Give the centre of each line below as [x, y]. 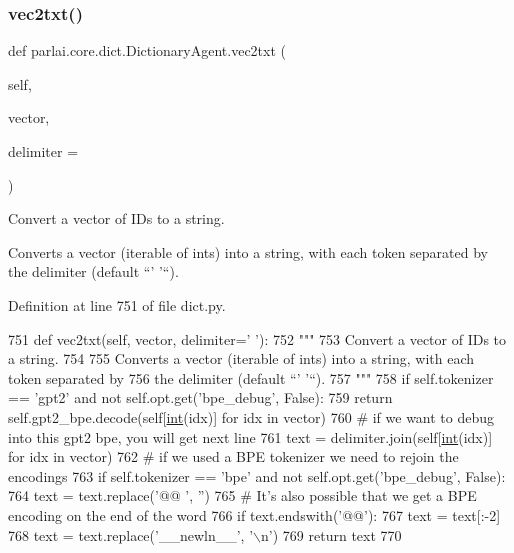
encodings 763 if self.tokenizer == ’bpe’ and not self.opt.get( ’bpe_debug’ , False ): [257, 475]
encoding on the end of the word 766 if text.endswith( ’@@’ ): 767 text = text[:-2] [254, 514]
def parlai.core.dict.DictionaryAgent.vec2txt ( [147, 50]
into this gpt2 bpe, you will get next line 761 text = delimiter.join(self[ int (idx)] [250, 436]
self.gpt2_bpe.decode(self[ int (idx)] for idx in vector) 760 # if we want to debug [251, 416]
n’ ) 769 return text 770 [331, 534]
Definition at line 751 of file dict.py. [117, 304]
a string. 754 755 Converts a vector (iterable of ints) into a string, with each [241, 358]
